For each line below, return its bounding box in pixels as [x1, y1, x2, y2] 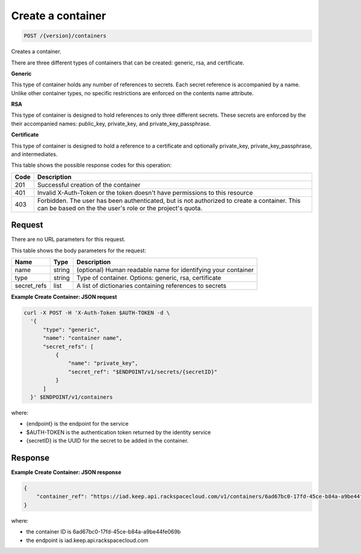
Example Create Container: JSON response [11, 468, 122, 476]
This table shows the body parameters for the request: [11, 247, 147, 254]
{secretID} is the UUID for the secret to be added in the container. [26, 437, 189, 444]
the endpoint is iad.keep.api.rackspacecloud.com [26, 537, 149, 544]
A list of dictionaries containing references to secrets [76, 282, 227, 290]
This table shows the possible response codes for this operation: [11, 161, 172, 169]
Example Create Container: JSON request [11, 293, 117, 300]
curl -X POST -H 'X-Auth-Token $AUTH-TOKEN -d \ [23, 310, 170, 316]
